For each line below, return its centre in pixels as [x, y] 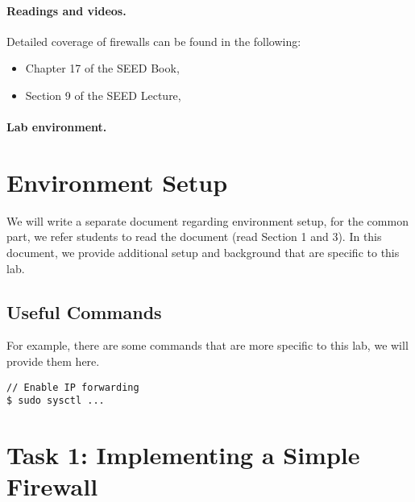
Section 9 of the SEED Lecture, [103, 95]
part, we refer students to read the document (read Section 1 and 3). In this [194, 236]
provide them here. [53, 361]
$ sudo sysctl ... [56, 401]
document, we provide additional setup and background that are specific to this [203, 253]
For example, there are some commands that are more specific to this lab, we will [207, 345]
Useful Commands [84, 311]
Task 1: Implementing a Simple [183, 455]
